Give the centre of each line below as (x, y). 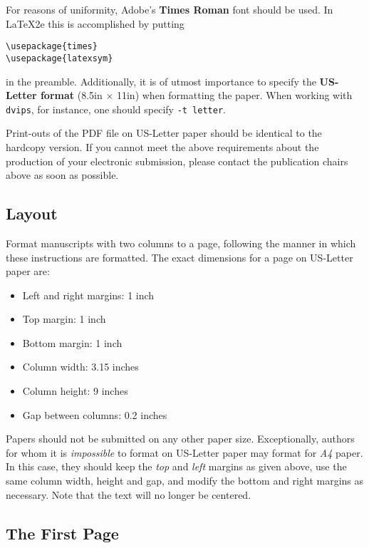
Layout (32, 213)
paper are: (28, 271)
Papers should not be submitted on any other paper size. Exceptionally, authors (180, 439)
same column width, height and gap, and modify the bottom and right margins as (185, 481)
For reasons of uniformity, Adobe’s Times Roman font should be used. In (170, 9)
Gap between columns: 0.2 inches (95, 414)
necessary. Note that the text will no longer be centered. (129, 494)
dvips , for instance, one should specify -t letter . (116, 109)
